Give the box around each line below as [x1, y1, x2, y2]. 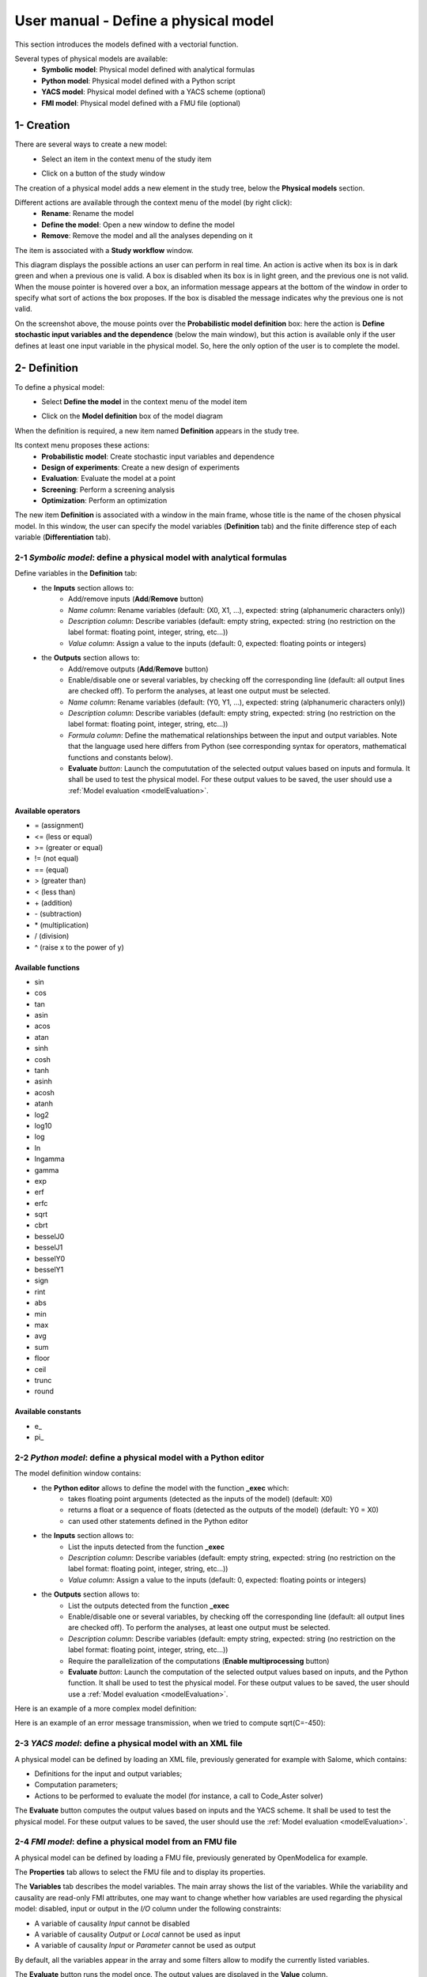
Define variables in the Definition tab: [14, 569, 138, 578]
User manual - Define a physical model [14, 12, 274, 29]
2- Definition [14, 361, 79, 375]
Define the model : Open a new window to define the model [41, 220, 235, 229]
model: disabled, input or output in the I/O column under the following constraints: [14, 1904, 282, 1914]
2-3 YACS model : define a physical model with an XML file [14, 1738, 243, 1749]
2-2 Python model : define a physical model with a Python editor [14, 1452, 265, 1463]
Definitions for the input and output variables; [34, 1769, 183, 1779]
